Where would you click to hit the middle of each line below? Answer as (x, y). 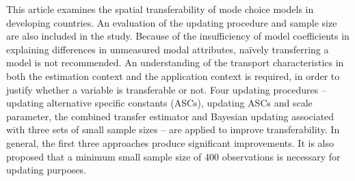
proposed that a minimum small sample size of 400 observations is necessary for (173, 156)
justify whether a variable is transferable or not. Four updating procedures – (166, 89)
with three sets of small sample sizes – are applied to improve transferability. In (173, 129)
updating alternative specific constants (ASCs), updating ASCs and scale (159, 103)
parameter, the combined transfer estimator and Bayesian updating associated (170, 116)
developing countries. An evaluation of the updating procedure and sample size (172, 22)
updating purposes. (46, 170)
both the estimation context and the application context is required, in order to (173, 75)
